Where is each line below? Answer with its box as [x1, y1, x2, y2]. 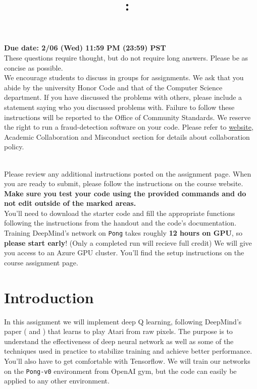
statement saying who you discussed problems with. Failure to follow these [4, 101, 235, 112]
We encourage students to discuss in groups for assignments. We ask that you [4, 72, 244, 83]
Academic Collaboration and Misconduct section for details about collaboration [4, 131, 250, 142]
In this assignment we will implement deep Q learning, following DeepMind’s [4, 316, 242, 326]
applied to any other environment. [4, 375, 110, 386]
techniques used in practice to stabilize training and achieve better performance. [4, 346, 252, 356]
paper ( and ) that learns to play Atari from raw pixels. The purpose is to [4, 326, 233, 337]
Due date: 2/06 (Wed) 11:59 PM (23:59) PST [4, 42, 166, 53]
